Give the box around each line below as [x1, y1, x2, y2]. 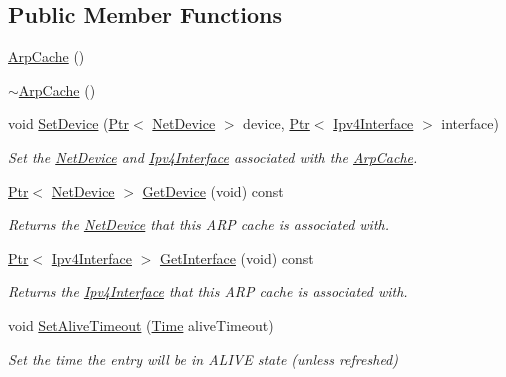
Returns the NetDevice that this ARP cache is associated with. [8, 214, 389, 235]
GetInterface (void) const [159, 247, 314, 268]
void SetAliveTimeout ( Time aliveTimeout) [8, 314, 274, 335]
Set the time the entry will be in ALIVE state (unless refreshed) [8, 348, 398, 369]
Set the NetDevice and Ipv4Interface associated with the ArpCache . [8, 146, 418, 167]
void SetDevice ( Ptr [8, 113, 129, 134]
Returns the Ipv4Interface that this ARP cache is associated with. [8, 281, 408, 302]
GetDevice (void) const [142, 180, 284, 201]
